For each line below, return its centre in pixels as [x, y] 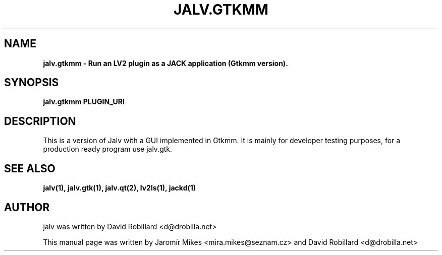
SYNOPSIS [32, 83]
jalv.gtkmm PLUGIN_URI [84, 102]
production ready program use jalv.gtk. [108, 149]
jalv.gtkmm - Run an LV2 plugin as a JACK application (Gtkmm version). [165, 63]
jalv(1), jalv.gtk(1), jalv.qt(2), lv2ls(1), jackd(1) [120, 188]
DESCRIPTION [40, 121]
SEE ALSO [30, 168]
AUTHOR [27, 207]
